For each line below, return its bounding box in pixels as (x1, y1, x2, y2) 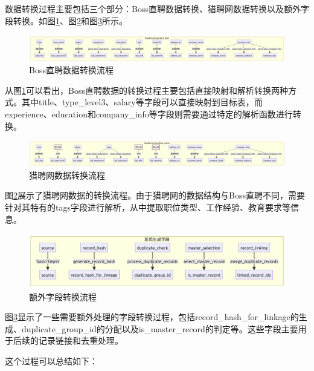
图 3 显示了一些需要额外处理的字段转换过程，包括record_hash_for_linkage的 (5, 310, 299, 323)
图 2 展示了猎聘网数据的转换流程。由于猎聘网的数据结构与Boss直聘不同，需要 (5, 189, 305, 202)
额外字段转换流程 (29, 290, 97, 303)
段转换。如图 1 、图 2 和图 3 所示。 (5, 14, 127, 27)
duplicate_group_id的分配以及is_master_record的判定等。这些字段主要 (21, 322, 298, 335)
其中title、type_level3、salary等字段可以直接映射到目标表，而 (21, 96, 263, 108)
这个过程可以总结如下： (5, 355, 98, 367)
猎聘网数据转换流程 (29, 168, 105, 181)
